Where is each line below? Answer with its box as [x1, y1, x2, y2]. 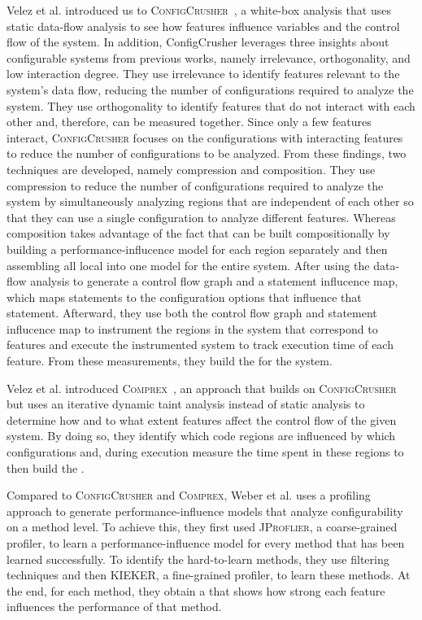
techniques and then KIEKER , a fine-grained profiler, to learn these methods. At [7, 566, 411, 583]
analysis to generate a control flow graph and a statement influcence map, [30, 273, 398, 290]
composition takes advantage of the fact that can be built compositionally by [7, 225, 390, 242]
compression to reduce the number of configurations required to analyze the [7, 177, 384, 194]
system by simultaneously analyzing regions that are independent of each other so [7, 193, 414, 210]
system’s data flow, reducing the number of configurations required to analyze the [7, 81, 414, 98]
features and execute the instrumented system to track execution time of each [7, 336, 394, 353]
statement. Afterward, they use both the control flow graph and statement [7, 304, 377, 321]
